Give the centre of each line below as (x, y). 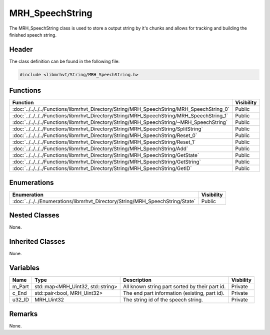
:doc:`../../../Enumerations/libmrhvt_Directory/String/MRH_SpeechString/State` (104, 201)
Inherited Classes (37, 241)
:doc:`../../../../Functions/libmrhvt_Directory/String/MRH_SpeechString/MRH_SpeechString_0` (121, 109)
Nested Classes (34, 215)
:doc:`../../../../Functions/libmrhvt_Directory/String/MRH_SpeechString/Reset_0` (105, 135)
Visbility (241, 280)
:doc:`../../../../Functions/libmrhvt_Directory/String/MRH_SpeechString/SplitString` (108, 129)
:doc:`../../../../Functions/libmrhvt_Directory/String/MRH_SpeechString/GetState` (106, 155)
